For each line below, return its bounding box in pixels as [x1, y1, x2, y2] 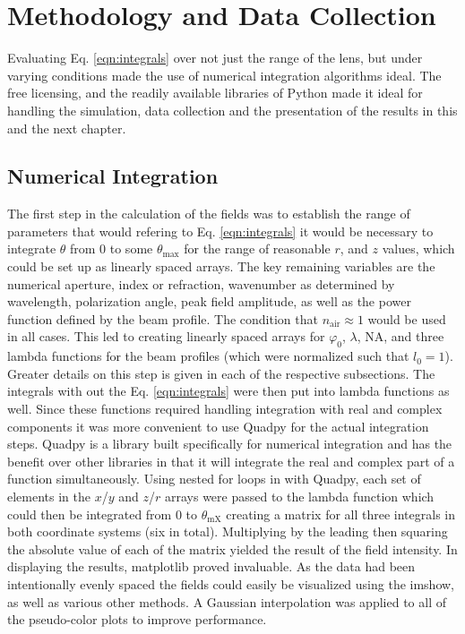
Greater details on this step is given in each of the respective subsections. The [7, 364, 435, 382]
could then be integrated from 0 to [7, 504, 198, 523]
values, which [382, 239, 455, 258]
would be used [367, 309, 446, 328]
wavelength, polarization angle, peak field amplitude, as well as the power [7, 292, 411, 311]
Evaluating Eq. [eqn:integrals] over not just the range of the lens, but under [7, 48, 423, 67]
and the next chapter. [7, 118, 126, 137]
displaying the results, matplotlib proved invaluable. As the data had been [7, 557, 416, 576]
